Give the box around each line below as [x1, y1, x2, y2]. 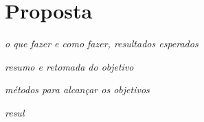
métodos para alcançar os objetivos [5, 82, 150, 97]
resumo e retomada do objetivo [5, 59, 134, 73]
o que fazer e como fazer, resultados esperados [5, 36, 199, 51]
